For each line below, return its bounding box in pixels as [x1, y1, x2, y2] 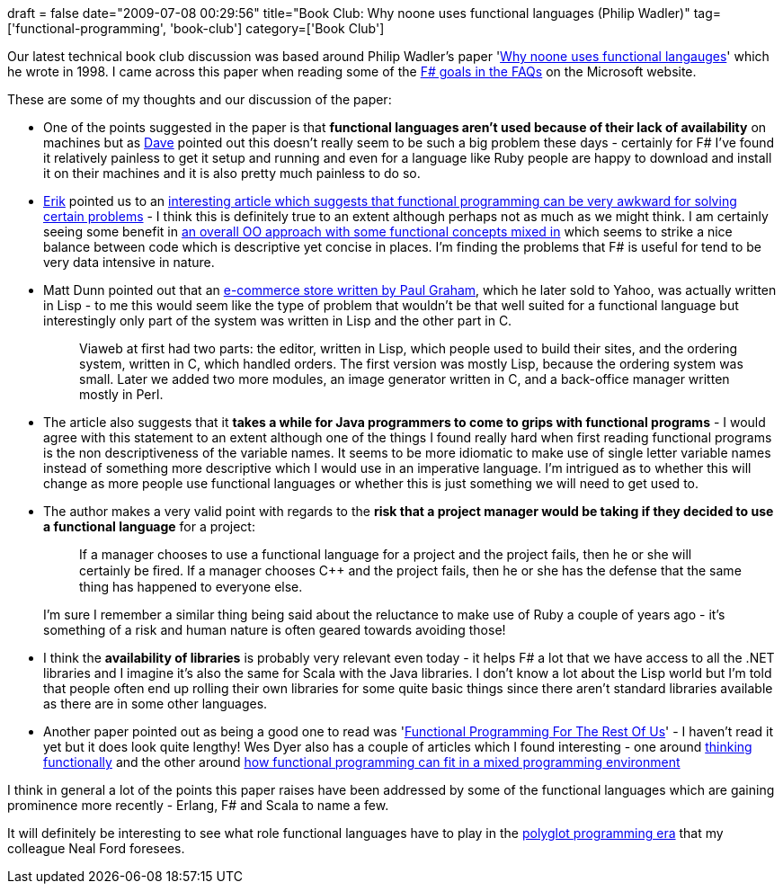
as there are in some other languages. [43, 696, 268, 711]
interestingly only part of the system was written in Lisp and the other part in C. [43, 313, 512, 328]
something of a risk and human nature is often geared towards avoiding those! [43, 622, 506, 637]
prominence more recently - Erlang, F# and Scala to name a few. [7, 797, 389, 813]
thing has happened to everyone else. [79, 579, 303, 594]
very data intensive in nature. [43, 254, 215, 270]
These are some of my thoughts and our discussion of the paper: [7, 92, 392, 107]
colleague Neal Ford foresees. [7, 841, 185, 856]
